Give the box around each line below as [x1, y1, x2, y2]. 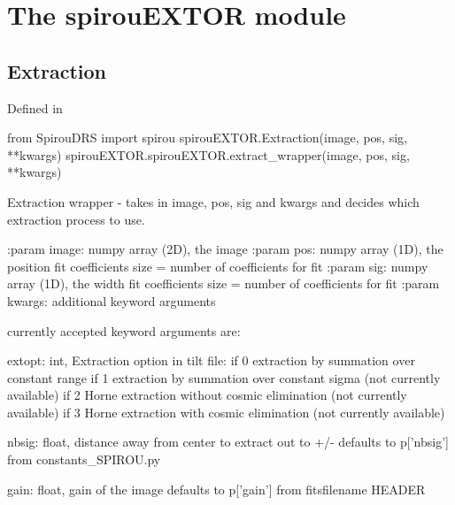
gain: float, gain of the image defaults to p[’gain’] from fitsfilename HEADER [7, 479, 426, 498]
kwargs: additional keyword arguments [7, 291, 216, 310]
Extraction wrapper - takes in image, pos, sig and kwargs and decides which [7, 192, 420, 210]
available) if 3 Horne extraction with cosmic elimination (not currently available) [7, 402, 445, 421]
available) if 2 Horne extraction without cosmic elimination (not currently [7, 386, 407, 404]
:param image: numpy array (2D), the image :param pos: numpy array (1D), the [7, 240, 443, 258]
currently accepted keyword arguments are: [7, 321, 241, 340]
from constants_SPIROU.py [7, 450, 161, 469]
